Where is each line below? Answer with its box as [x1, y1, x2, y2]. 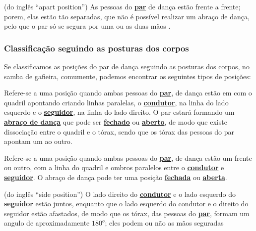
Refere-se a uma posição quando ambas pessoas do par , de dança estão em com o [4, 88, 252, 98]
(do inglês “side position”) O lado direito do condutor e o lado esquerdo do [4, 188, 236, 199]
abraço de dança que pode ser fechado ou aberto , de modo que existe [4, 116, 227, 127]
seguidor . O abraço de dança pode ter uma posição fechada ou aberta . [4, 172, 227, 182]
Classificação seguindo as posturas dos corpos [4, 42, 189, 54]
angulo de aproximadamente [4, 218, 90, 228]
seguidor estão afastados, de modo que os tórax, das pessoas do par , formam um [4, 208, 250, 218]
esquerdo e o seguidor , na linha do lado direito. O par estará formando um [4, 107, 235, 117]
